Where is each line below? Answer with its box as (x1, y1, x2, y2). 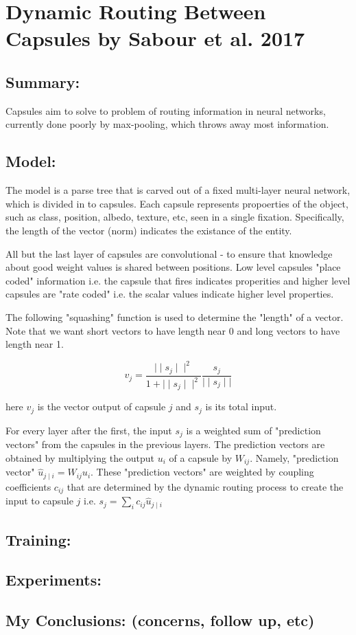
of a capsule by (169, 450, 233, 465)
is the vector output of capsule (37, 399, 166, 414)
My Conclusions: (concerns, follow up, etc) (5, 610, 315, 631)
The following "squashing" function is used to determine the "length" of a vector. (5, 309, 344, 324)
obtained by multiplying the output (5, 450, 155, 465)
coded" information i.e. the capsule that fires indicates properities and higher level (5, 273, 351, 287)
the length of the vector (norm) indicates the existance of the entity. (5, 223, 292, 237)
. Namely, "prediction (250, 450, 339, 465)
